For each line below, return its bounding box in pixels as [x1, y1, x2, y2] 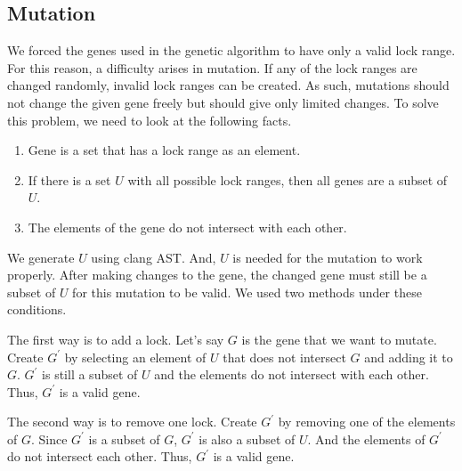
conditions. [7, 300, 67, 319]
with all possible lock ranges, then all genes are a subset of [127, 170, 448, 189]
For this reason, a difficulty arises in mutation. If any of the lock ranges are [7, 58, 417, 77]
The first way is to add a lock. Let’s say [7, 329, 224, 348]
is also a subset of [199, 429, 296, 448]
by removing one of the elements [278, 412, 456, 431]
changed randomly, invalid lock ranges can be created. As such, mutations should [7, 76, 450, 94]
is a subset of [88, 429, 160, 448]
